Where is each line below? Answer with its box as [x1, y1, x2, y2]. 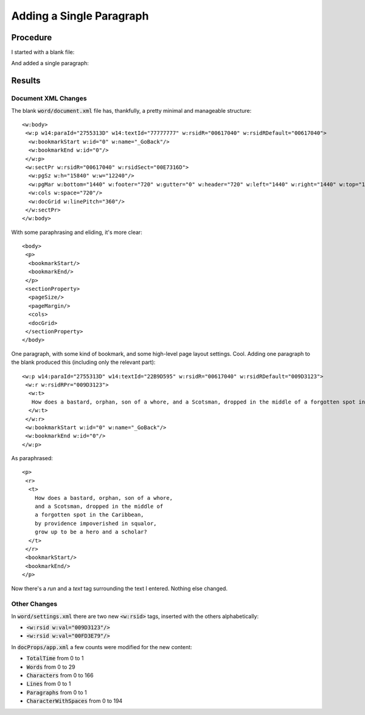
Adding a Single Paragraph [11, 9, 149, 23]
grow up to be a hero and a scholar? [34, 528, 147, 536]
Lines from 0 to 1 [26, 680, 71, 688]
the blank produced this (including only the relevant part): [11, 358, 156, 366]
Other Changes [11, 600, 58, 608]
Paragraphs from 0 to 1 [26, 689, 88, 696]
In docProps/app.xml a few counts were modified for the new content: [11, 643, 192, 650]
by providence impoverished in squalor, [34, 520, 158, 527]
